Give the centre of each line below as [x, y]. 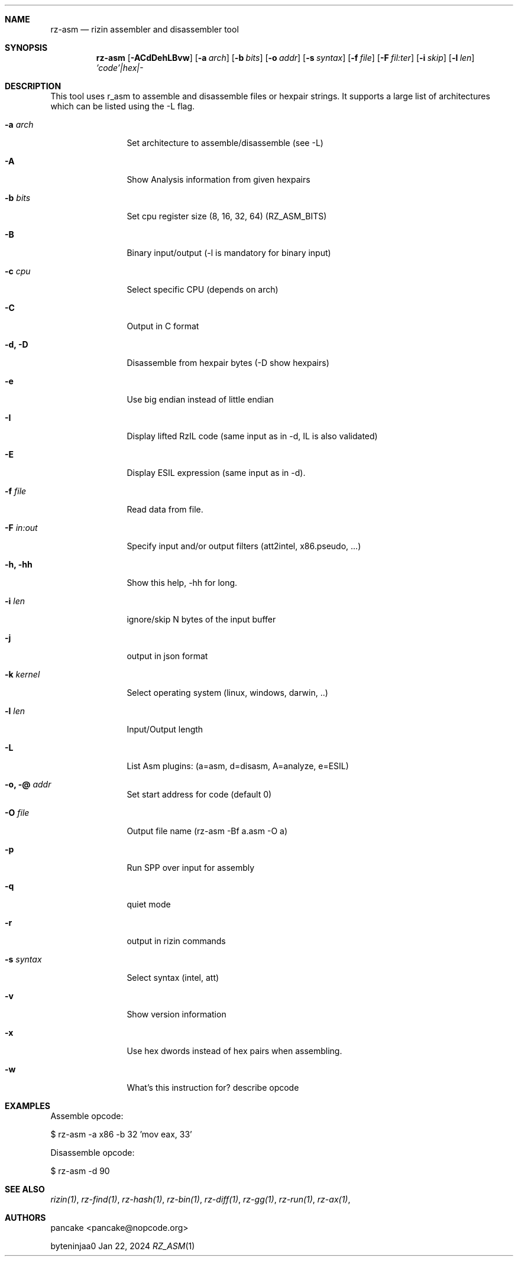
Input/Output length [165, 729]
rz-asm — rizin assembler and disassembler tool [145, 29]
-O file [17, 813]
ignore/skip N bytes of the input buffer [201, 619]
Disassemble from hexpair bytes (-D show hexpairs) [228, 363]
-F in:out [21, 528]
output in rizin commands [176, 941]
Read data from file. [165, 509]
